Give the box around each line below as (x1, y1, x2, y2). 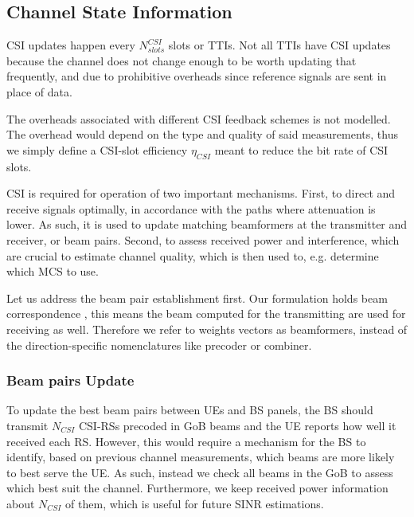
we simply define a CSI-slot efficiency (6, 141, 188, 158)
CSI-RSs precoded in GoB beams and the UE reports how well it (78, 417, 396, 433)
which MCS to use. (6, 263, 99, 280)
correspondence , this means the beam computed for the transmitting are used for (6, 305, 406, 322)
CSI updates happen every (6, 37, 135, 53)
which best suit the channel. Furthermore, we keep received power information (6, 480, 389, 496)
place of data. (6, 83, 72, 100)
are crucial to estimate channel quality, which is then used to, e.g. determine (6, 247, 379, 264)
